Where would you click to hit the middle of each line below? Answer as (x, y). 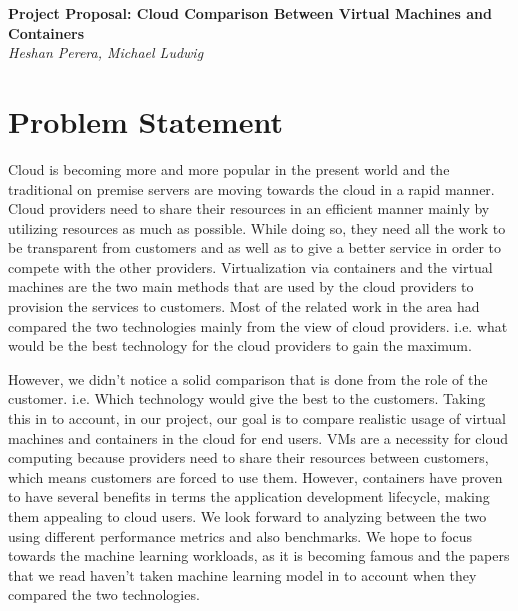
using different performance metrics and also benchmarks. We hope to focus (240, 535)
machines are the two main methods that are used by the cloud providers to (241, 286)
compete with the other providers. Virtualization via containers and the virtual (250, 266)
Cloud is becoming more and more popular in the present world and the (229, 168)
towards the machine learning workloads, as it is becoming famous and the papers (259, 555)
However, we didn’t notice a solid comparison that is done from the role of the (248, 378)
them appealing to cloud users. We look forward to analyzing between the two (247, 516)
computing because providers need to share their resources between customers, (248, 457)
